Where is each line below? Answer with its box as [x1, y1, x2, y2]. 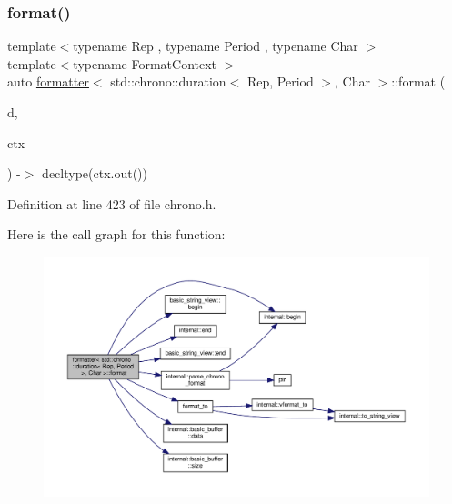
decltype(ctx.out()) [42, 164, 148, 183]
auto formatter [7, 72, 89, 91]
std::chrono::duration [110, 72, 226, 91]
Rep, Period [246, 72, 314, 91]
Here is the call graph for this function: [7, 225, 226, 244]
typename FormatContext [73, 54, 217, 73]
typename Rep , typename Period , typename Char [73, 36, 358, 55]
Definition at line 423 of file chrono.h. [7, 194, 216, 213]
